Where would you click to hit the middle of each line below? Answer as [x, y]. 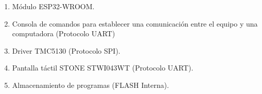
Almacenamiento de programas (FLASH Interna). [91, 85]
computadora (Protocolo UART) [64, 33]
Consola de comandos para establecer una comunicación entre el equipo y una [135, 23]
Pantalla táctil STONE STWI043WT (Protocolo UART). [103, 68]
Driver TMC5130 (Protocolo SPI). [66, 50]
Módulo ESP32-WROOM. [53, 6]
